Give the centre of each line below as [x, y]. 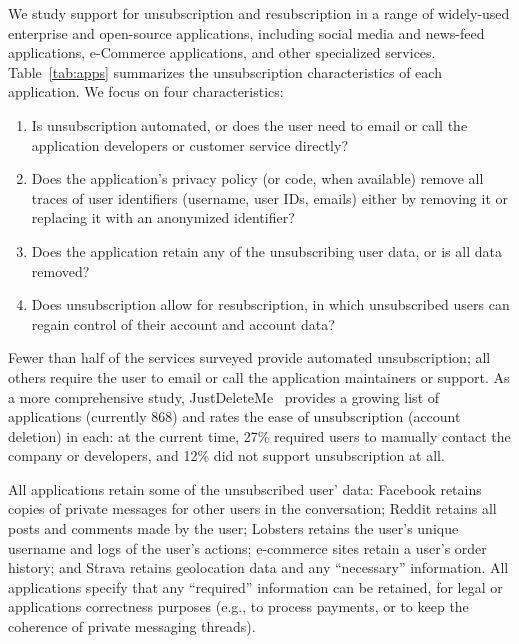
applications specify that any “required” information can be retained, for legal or [255, 586]
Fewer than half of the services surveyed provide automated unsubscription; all [249, 357]
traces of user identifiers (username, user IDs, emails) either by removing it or [270, 197]
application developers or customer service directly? [189, 144]
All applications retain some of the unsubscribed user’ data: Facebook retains [245, 488]
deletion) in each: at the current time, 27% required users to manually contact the [259, 435]
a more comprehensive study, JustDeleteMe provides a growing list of [224, 396]
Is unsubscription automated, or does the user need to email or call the [249, 124]
